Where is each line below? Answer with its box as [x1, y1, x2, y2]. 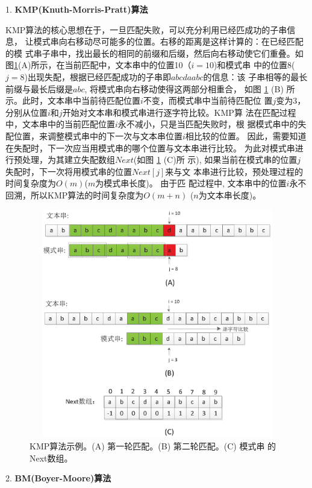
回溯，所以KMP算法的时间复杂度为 [5, 188, 144, 201]
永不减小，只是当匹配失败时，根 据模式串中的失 [117, 118, 307, 130]
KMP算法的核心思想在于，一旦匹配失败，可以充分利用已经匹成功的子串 [5, 23, 287, 36]
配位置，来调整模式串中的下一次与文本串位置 [5, 129, 183, 142]
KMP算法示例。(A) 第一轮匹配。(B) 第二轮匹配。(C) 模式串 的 [30, 440, 276, 452]
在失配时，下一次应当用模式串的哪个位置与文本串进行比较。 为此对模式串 [5, 141, 295, 154]
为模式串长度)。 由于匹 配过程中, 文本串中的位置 [95, 177, 287, 189]
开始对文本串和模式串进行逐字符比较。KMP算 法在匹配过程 [62, 106, 296, 118]
